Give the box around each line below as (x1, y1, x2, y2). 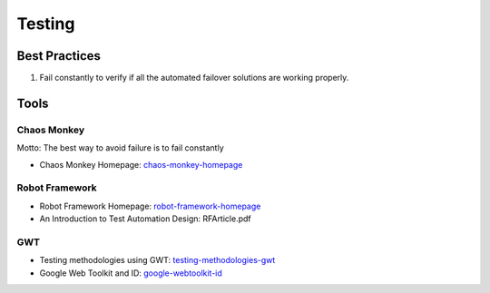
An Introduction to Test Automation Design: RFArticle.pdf (39, 213, 251, 224)
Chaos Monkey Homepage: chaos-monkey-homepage (39, 159, 243, 170)
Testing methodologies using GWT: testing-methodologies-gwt (39, 255, 276, 266)
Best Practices (16, 48, 102, 63)
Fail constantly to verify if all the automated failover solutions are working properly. (39, 73, 349, 83)
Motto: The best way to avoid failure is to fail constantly (16, 142, 224, 153)
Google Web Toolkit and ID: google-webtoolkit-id (39, 268, 222, 278)
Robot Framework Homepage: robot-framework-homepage (39, 200, 261, 211)
